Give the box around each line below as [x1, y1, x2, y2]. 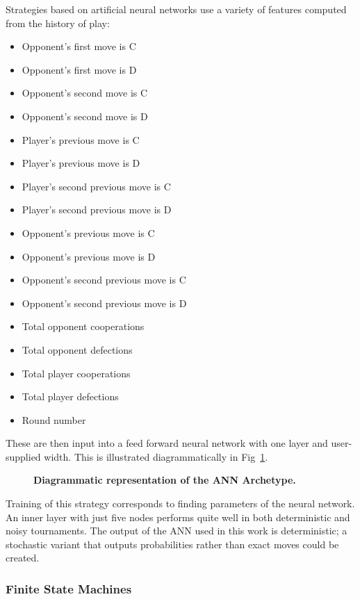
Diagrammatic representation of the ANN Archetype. [33, 473, 296, 487]
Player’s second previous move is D [22, 202, 172, 217]
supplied [6, 449, 41, 463]
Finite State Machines [6, 580, 132, 597]
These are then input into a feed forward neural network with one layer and [6, 436, 328, 450]
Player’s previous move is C [22, 132, 140, 147]
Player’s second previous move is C [22, 179, 171, 193]
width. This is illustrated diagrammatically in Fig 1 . [44, 449, 268, 463]
